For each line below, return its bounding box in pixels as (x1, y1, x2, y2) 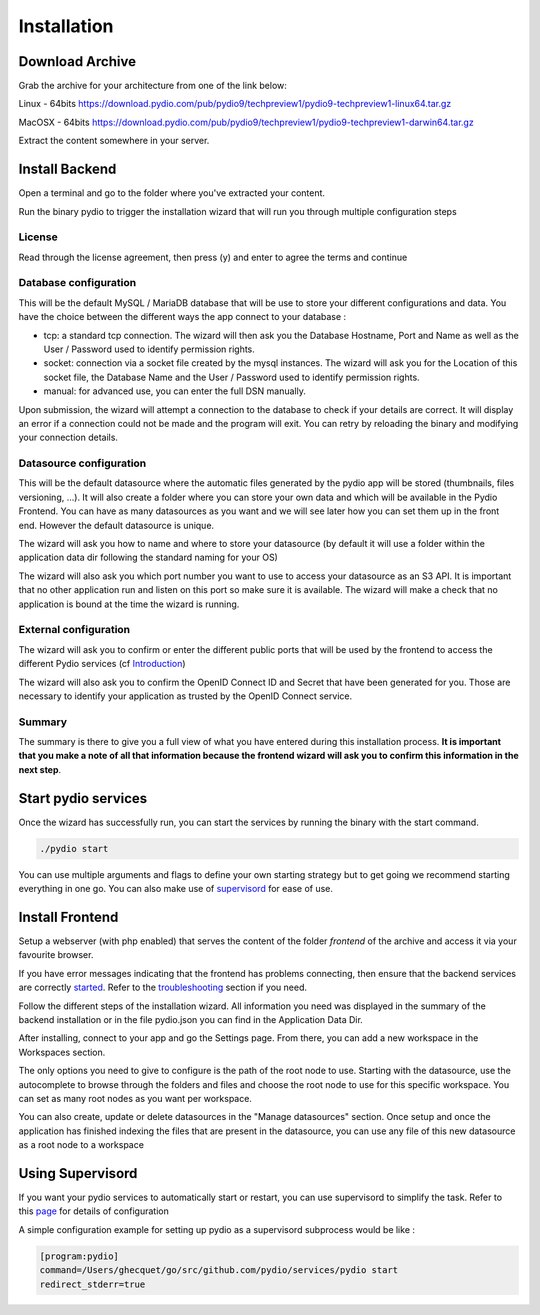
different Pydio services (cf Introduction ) (18, 658, 186, 670)
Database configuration (18, 276, 137, 290)
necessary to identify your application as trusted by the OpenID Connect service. (18, 690, 353, 702)
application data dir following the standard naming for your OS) (18, 551, 279, 564)
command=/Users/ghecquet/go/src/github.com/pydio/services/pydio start (39, 1265, 399, 1276)
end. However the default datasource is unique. (18, 519, 215, 531)
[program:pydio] (39, 1250, 120, 1262)
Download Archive (18, 53, 137, 70)
